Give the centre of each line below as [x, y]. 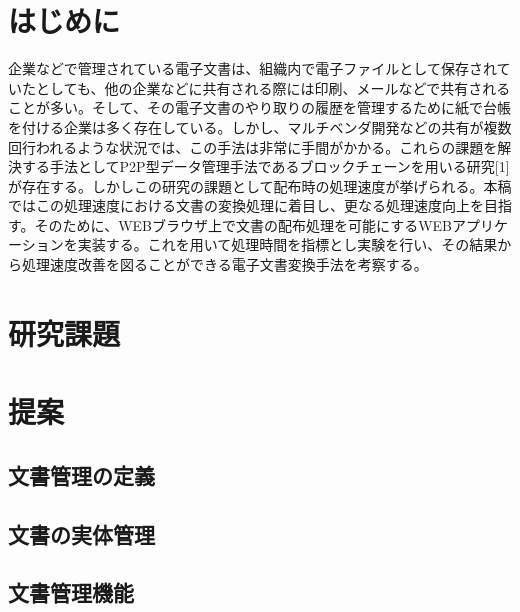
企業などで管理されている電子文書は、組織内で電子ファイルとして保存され [252, 68]
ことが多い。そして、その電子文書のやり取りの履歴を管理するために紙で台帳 [259, 107]
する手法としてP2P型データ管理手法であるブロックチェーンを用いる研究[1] [265, 166]
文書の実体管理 [81, 533]
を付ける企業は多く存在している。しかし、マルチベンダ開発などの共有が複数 [260, 126]
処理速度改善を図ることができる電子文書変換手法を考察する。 [224, 264]
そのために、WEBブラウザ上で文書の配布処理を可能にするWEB [243, 224]
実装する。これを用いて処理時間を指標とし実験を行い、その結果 [287, 244]
